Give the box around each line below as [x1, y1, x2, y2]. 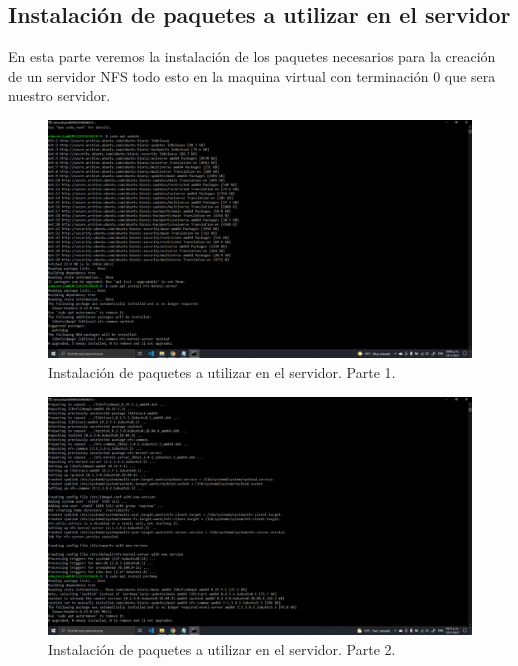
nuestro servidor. [8, 85, 111, 106]
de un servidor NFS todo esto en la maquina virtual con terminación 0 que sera [8, 65, 496, 86]
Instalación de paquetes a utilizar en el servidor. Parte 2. [48, 638, 396, 659]
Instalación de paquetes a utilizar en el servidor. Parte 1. [48, 362, 396, 383]
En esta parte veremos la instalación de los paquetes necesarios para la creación [8, 46, 496, 67]
